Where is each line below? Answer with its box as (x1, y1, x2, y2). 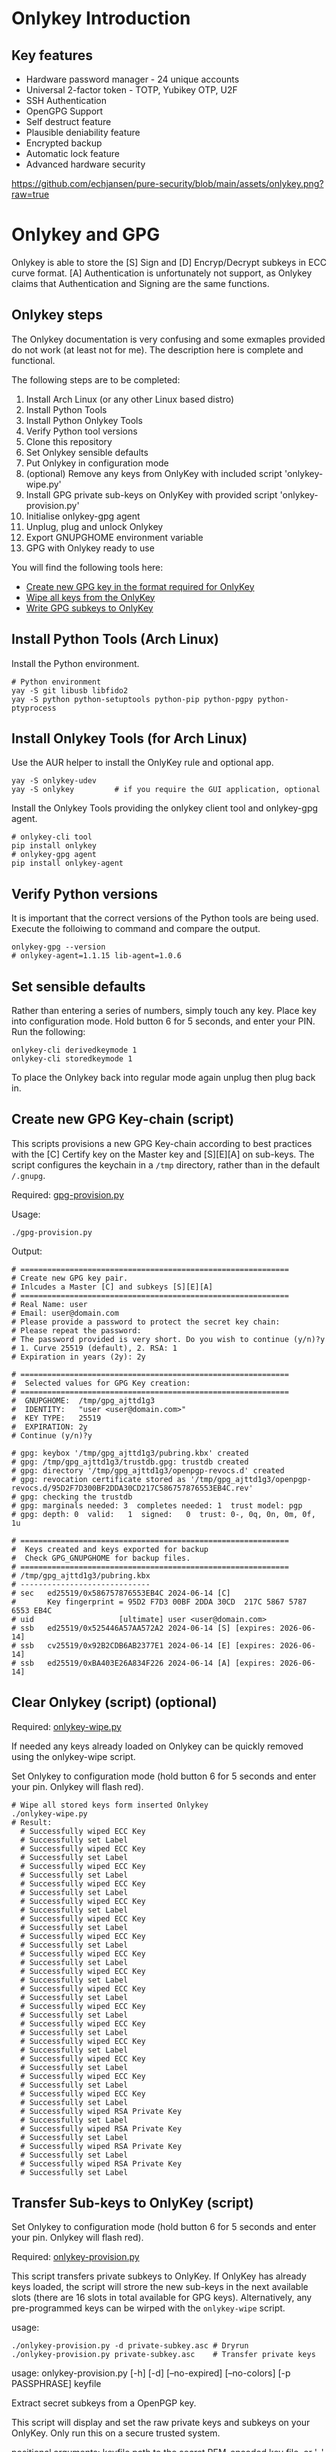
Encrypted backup (25, 137, 103, 149)
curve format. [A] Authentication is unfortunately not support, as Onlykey (11, 267, 313, 279)
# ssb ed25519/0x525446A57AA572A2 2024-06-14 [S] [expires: (11, 1623, 276, 1633)
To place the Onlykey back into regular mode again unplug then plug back (11, 1072, 316, 1083)
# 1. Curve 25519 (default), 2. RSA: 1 (11, 1343, 178, 1353)
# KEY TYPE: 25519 (11, 1413, 102, 1423)
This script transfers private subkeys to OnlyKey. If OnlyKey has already (11, 2270, 307, 2282)
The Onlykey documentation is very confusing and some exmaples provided (11, 333, 326, 345)
